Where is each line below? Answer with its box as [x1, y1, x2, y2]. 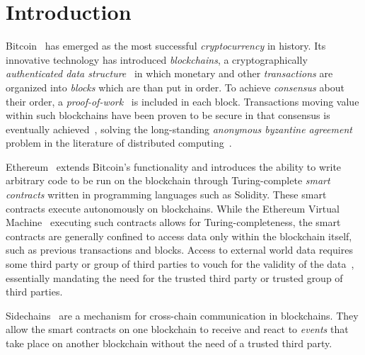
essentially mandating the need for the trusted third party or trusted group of [6, 270, 343, 285]
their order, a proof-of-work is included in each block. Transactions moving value [6, 94, 359, 108]
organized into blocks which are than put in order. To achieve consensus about [6, 79, 344, 94]
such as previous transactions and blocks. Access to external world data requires [6, 242, 353, 257]
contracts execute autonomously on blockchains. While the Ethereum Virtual [6, 201, 340, 215]
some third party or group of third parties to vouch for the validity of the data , [6, 257, 354, 271]
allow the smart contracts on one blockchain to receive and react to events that [6, 322, 349, 337]
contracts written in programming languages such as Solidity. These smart [6, 187, 327, 202]
